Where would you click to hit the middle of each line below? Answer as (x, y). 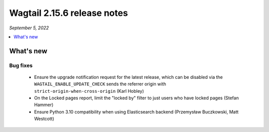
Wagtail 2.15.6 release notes (68, 13)
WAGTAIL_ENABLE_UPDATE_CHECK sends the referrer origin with (100, 84)
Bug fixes (21, 66)
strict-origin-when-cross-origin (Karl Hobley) (89, 91)
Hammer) (44, 105)
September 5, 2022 (29, 28)
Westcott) (44, 119)
